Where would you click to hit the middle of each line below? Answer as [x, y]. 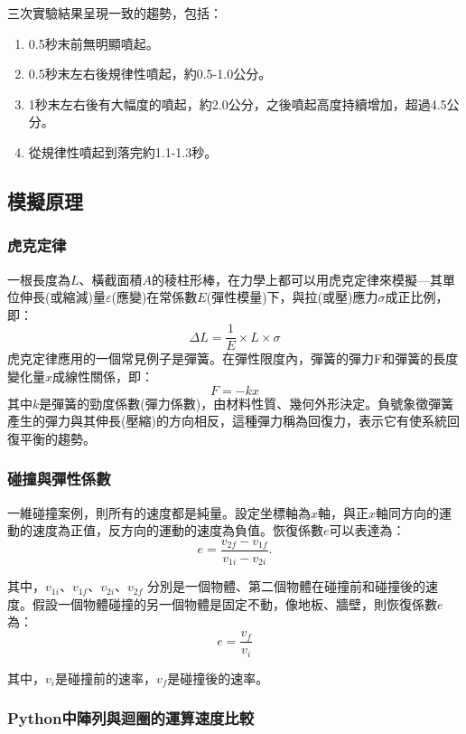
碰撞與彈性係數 [59, 479]
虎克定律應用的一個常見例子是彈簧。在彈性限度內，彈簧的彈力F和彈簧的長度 [233, 358]
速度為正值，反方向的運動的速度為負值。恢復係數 [177, 530]
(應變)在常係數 [154, 297]
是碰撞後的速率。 [218, 678]
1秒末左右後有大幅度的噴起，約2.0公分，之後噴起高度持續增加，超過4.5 [238, 104]
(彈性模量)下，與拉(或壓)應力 [292, 297]
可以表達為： [367, 530]
